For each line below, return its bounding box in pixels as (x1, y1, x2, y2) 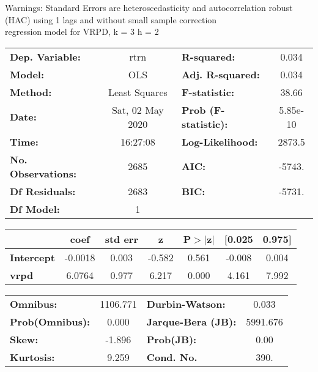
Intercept (10, 250, 55, 264)
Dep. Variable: (10, 49, 81, 64)
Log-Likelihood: (181, 134, 258, 149)
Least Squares (108, 84, 168, 99)
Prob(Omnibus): (10, 314, 91, 329)
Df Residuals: (10, 184, 76, 198)
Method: (10, 84, 52, 99)
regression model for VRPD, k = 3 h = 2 (5, 25, 159, 38)
